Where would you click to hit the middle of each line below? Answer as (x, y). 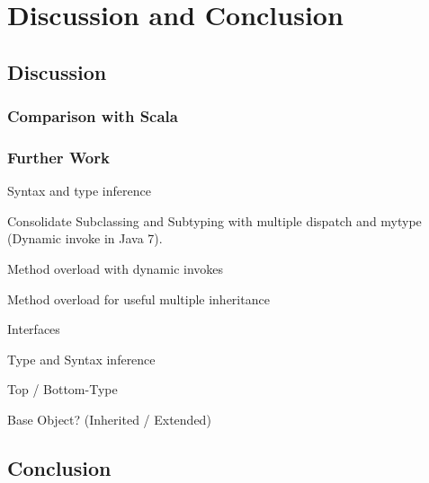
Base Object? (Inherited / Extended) (109, 419)
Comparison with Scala (93, 116)
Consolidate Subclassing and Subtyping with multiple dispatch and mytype (214, 220)
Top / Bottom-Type (63, 389)
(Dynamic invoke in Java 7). (85, 238)
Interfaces (34, 329)
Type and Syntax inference (81, 359)
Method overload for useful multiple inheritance (139, 299)
